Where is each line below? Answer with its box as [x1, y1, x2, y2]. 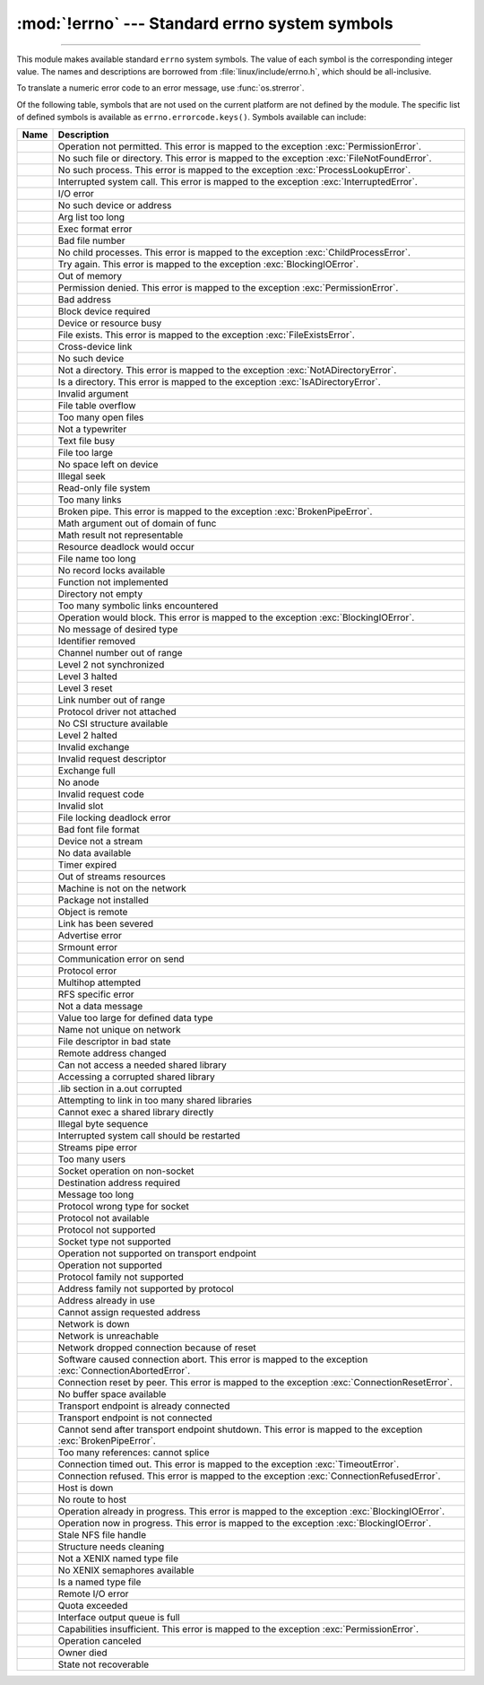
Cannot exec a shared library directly [57, 1105, 214, 1118]
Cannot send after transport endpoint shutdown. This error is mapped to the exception [57, 1423, 423, 1436]
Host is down [57, 1481, 114, 1494]
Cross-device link [57, 340, 133, 353]
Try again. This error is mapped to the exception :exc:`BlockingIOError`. [57, 258, 359, 270]
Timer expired [57, 858, 117, 870]
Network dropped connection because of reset [57, 1341, 257, 1354]
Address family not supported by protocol [57, 1282, 235, 1295]
